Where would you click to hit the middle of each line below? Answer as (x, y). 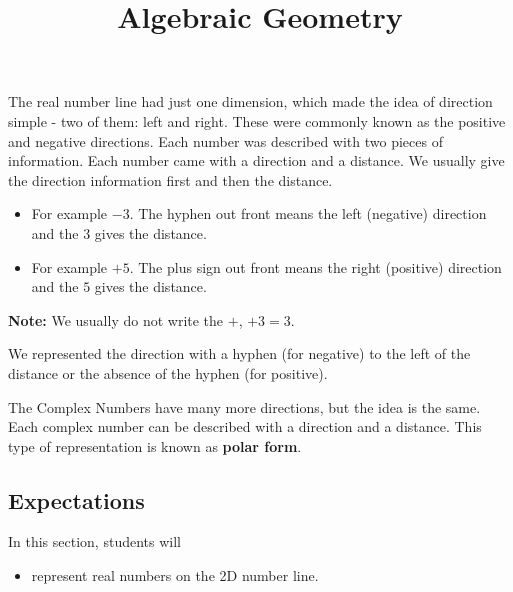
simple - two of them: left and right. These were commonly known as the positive (257, 120)
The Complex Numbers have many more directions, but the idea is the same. (244, 406)
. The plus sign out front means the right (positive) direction (315, 266)
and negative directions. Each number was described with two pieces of (225, 140)
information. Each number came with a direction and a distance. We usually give (256, 160)
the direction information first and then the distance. (170, 179)
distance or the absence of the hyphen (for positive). (168, 372)
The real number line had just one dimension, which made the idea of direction (250, 101)
